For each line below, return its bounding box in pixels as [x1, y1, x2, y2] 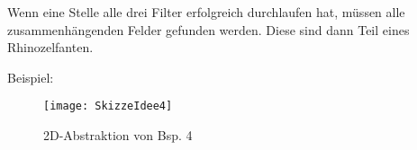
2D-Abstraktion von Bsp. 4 [43, 126, 193, 145]
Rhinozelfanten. [7, 38, 94, 57]
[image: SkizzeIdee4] [43, 100, 173, 113]
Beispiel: [7, 67, 54, 86]
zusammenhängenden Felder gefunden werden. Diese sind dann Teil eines [7, 20, 410, 39]
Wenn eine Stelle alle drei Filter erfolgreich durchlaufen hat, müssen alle [7, 3, 405, 21]
